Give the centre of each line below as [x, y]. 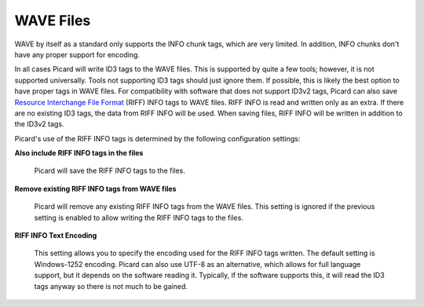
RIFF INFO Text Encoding [56, 236]
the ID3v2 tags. [39, 124]
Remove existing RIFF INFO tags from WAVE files [95, 188]
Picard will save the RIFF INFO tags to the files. [110, 171]
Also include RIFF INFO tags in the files [79, 153]
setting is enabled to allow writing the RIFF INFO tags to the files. [139, 217]
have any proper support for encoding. [77, 54]
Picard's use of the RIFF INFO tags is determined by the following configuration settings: [157, 138]
